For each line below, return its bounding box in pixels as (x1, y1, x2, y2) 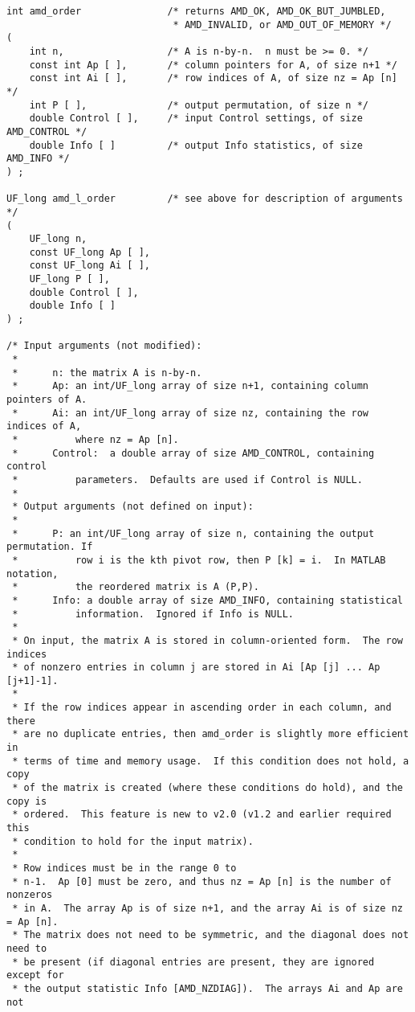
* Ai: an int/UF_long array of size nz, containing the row (12, 407, 369, 419)
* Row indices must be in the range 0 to (12, 862, 237, 874)
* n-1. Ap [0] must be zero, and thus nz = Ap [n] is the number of (12, 875, 392, 887)
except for (6, 969, 64, 981)
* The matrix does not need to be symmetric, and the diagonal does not (12, 929, 409, 941)
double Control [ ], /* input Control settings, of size (29, 113, 363, 125)
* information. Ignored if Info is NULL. (12, 608, 294, 620)
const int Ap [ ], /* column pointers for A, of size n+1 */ (29, 59, 397, 71)
